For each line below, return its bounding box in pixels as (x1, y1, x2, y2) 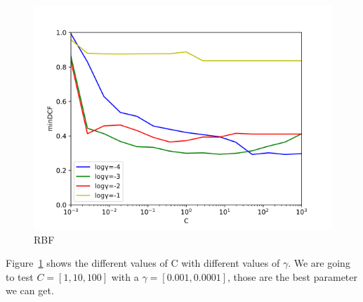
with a (111, 269, 139, 284)
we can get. (6, 283, 54, 298)
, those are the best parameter (227, 269, 358, 284)
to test (6, 269, 34, 284)
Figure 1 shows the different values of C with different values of (6, 256, 280, 270)
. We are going (288, 256, 350, 270)
